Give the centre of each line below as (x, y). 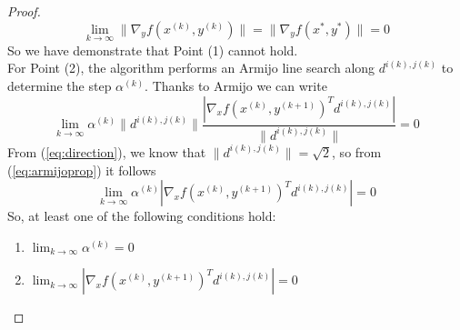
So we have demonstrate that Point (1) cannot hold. (153, 50)
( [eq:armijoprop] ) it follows (82, 170)
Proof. (24, 11)
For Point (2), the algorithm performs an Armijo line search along (191, 68)
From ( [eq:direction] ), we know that (107, 151)
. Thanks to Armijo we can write (236, 85)
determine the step (60, 85)
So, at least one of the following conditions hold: (142, 216)
